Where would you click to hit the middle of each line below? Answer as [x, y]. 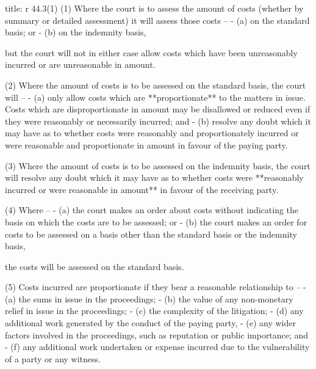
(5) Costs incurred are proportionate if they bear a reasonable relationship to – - [156, 287]
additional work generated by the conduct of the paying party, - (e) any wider [150, 323]
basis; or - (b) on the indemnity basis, [76, 32]
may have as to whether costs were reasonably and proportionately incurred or [152, 133]
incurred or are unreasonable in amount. [80, 64]
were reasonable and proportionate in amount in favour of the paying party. [146, 144]
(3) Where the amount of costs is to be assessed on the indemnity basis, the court [158, 165]
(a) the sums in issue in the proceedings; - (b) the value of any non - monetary [149, 298]
